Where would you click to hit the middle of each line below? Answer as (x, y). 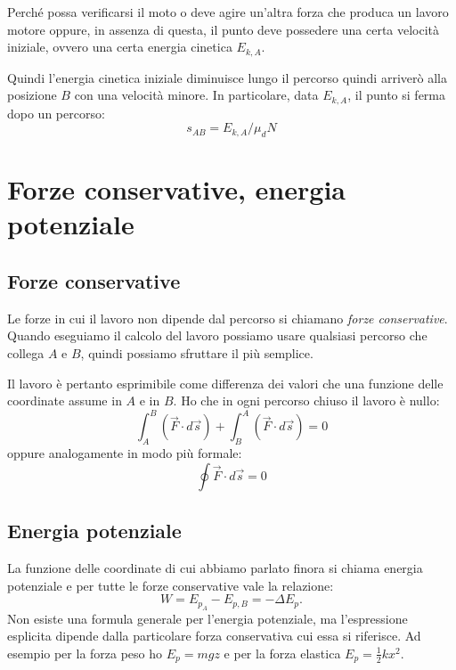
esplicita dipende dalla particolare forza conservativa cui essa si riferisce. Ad (214, 636)
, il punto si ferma (397, 95)
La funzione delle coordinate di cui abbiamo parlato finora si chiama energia (215, 567)
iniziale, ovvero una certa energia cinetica (120, 47)
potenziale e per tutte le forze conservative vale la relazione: (171, 585)
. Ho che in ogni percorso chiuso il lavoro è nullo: (306, 400)
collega (26, 353)
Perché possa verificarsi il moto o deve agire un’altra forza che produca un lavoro (228, 12)
